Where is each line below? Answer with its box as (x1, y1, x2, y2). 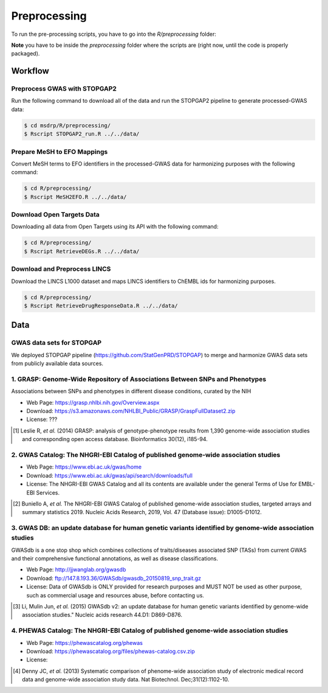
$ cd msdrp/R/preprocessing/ (24, 122, 111, 129)
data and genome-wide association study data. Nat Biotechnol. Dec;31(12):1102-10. (22, 676, 230, 683)
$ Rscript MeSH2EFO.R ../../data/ (24, 193, 127, 200)
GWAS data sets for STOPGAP (11, 338, 102, 347)
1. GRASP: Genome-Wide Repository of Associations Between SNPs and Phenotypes (11, 375, 267, 383)
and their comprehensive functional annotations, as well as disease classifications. (11, 555, 219, 562)
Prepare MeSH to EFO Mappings (11, 147, 108, 156)
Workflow (11, 66, 50, 76)
